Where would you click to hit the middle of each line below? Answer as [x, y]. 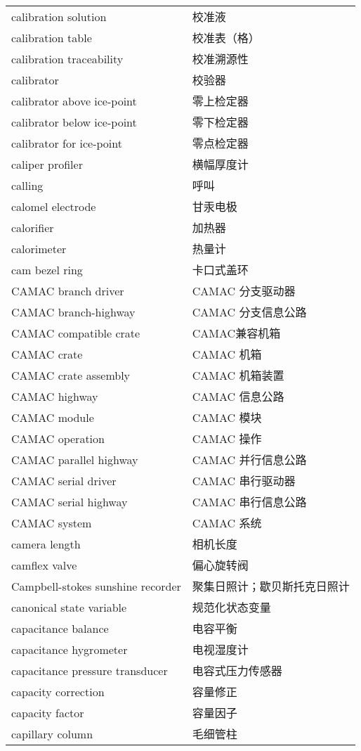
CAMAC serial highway [70, 501]
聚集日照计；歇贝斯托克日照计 [271, 586]
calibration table [52, 37]
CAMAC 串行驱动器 [244, 481]
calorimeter [39, 248]
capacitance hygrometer [70, 649]
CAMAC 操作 [227, 438]
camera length [46, 544]
